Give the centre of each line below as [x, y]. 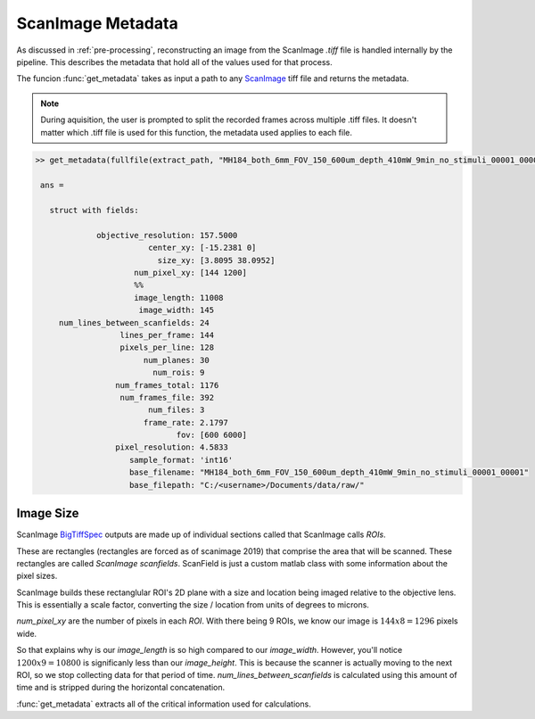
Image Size [48, 513]
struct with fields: [95, 211]
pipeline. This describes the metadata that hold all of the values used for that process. [175, 62]
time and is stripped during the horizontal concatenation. [121, 688]
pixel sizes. [37, 576]
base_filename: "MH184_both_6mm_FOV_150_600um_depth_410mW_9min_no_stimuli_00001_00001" [329, 472]
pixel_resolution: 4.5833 [172, 447]
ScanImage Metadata [97, 23]
